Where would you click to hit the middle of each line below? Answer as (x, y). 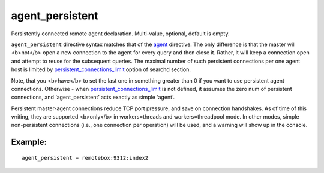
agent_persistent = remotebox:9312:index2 (85, 158)
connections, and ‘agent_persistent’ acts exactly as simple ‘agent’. (93, 97)
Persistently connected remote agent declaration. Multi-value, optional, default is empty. (120, 34)
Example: (29, 142)
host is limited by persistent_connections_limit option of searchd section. (101, 69)
